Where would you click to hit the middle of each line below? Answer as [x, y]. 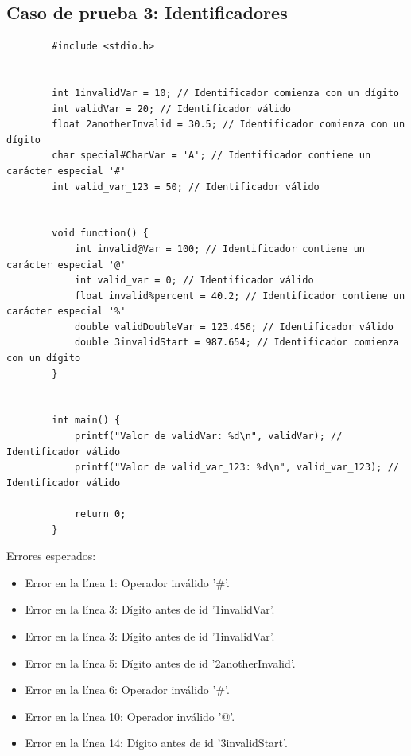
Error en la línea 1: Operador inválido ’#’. [127, 582]
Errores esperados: [51, 556]
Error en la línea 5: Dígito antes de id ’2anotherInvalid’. [160, 662]
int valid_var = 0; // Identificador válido [194, 281]
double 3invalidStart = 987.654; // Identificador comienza [237, 343]
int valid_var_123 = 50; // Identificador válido [186, 187]
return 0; [100, 514]
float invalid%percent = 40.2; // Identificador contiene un [240, 296]
